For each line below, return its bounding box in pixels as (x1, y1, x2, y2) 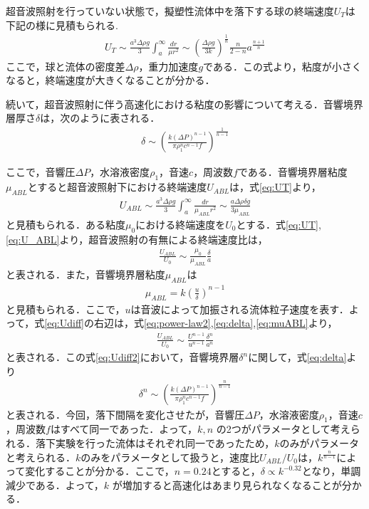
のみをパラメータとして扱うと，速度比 (80, 449, 259, 464)
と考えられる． (6, 449, 76, 464)
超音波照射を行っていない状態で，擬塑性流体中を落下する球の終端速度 (6, 4, 334, 18)
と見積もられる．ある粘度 (6, 216, 125, 231)
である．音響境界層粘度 (238, 164, 348, 179)
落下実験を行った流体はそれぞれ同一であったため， (35, 436, 275, 451)
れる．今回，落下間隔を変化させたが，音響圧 (35, 406, 245, 421)
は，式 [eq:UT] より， (229, 179, 321, 194)
